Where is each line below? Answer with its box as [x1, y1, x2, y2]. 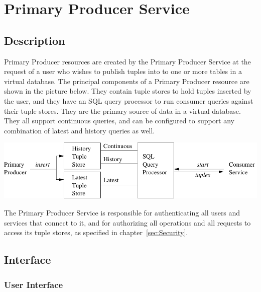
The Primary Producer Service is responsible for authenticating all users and [4, 207, 240, 218]
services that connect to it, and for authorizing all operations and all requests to [4, 217, 251, 228]
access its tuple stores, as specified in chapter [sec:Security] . [4, 227, 188, 238]
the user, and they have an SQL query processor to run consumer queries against [4, 95, 253, 106]
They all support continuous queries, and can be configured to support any [4, 115, 235, 126]
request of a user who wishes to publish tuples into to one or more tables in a [4, 66, 242, 77]
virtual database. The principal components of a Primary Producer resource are [4, 76, 249, 86]
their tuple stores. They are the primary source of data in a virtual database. [4, 105, 241, 116]
